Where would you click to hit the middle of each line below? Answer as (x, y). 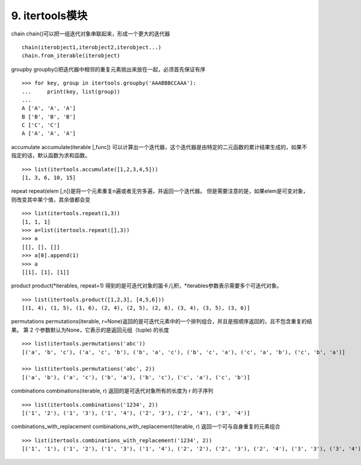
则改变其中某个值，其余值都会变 (51, 199)
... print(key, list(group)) (71, 91)
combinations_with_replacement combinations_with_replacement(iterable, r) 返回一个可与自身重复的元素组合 (146, 427)
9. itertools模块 (49, 16)
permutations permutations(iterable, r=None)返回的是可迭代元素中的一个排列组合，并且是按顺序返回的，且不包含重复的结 (162, 321)
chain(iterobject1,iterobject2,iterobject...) (92, 47)
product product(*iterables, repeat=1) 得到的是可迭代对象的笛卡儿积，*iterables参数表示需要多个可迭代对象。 (147, 286)
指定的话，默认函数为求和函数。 (51, 156)
